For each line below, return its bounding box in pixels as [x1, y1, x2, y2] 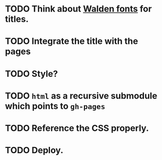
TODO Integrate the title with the [5, 36, 138, 47]
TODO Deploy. [5, 145, 64, 156]
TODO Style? [5, 68, 58, 79]
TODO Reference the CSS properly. [5, 122, 149, 133]
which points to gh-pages [5, 101, 105, 112]
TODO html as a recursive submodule [5, 90, 158, 101]
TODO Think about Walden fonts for [5, 3, 152, 15]
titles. [5, 14, 29, 25]
